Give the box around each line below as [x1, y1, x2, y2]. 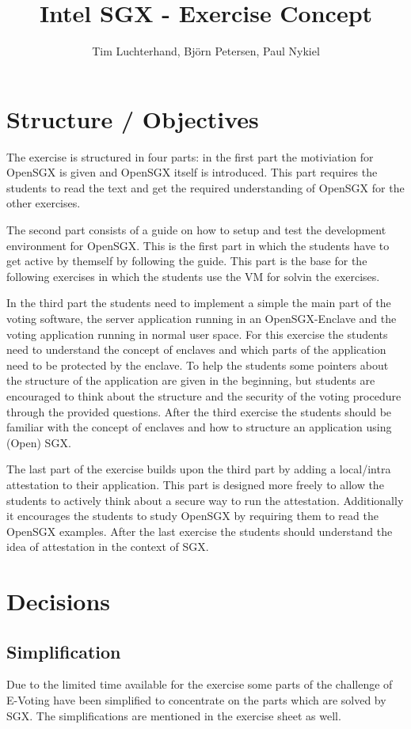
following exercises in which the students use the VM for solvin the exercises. [6, 268, 380, 284]
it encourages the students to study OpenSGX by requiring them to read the [6, 507, 379, 524]
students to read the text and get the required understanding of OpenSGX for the [6, 179, 405, 196]
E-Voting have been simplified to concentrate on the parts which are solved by [6, 692, 386, 708]
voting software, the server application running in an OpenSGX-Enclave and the [6, 310, 397, 326]
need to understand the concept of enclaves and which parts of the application [6, 341, 386, 358]
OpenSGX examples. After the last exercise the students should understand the [6, 522, 393, 539]
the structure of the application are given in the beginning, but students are [6, 372, 375, 389]
